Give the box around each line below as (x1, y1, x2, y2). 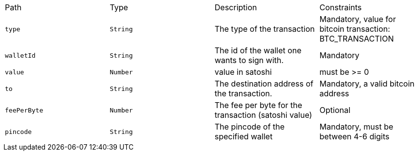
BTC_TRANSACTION (319, 34, 394, 44)
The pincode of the (215, 122, 285, 132)
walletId (5, 51, 36, 59)
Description (215, 2, 257, 12)
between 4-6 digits (319, 132, 390, 141)
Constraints (319, 2, 362, 12)
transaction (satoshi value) (215, 110, 312, 120)
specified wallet (215, 132, 273, 141)
